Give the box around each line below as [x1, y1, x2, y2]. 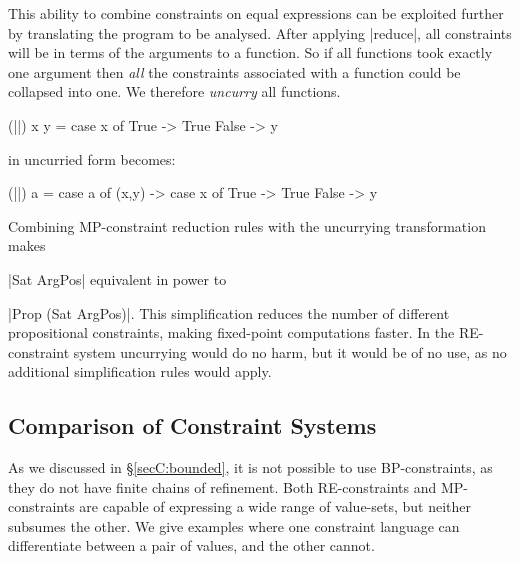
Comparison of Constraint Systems [8, 410, 377, 441]
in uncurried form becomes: [8, 148, 176, 169]
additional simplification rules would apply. [8, 361, 272, 382]
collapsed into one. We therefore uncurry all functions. [8, 81, 341, 102]
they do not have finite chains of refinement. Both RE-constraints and [8, 476, 437, 497]
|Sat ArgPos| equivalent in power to [8, 268, 227, 289]
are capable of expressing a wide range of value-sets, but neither [79, 496, 472, 517]
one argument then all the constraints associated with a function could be [8, 61, 461, 82]
